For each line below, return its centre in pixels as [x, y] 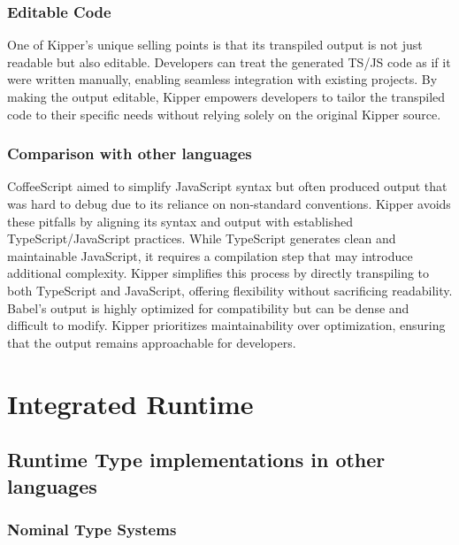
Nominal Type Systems [92, 529]
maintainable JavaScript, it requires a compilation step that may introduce [210, 255]
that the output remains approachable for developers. [152, 342]
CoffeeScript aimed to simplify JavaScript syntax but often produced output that [227, 186]
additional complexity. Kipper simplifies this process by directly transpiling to [218, 273]
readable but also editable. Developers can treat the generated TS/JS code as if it [229, 61]
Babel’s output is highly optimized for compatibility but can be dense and [208, 307]
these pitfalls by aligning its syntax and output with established [180, 221]
